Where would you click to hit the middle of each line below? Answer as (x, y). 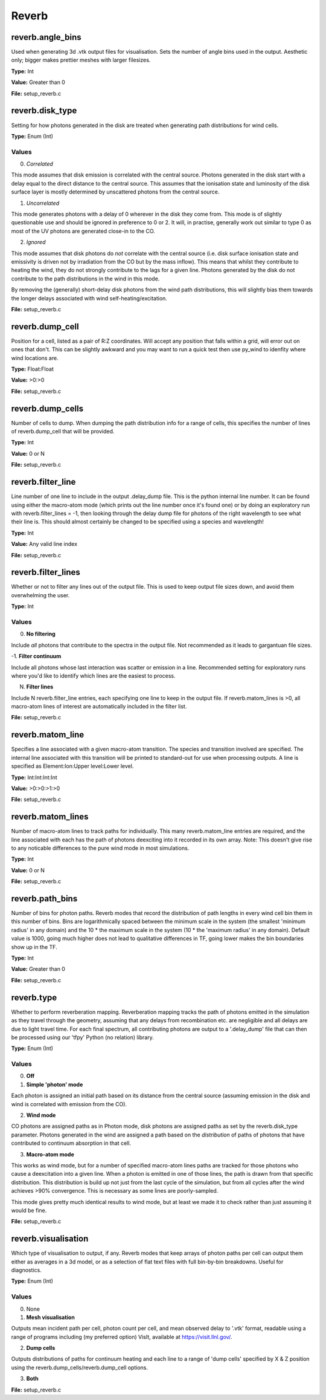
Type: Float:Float (32, 369)
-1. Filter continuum (36, 656)
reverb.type (34, 997)
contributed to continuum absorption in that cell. (71, 1143)
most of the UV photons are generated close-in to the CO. (83, 231)
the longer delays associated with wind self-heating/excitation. (89, 298)
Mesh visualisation (50, 1317)
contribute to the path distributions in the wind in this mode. (85, 279)
